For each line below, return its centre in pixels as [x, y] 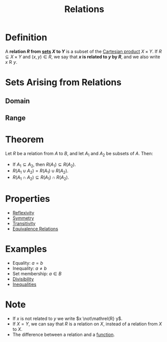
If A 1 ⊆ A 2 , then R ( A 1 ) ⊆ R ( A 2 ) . [44, 165]
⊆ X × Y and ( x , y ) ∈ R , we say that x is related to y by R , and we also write [83, 57]
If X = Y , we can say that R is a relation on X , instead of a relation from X [87, 324]
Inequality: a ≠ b [29, 268]
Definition [26, 37]
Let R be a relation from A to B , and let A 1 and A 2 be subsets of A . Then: [79, 154]
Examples [26, 249]
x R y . [11, 62]
